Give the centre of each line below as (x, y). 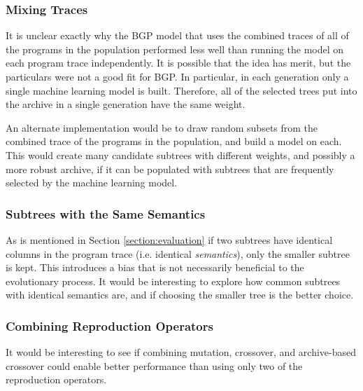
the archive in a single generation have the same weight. (126, 104)
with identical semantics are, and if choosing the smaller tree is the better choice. (180, 295)
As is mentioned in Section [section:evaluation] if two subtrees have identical (169, 239)
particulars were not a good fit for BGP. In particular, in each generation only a (177, 76)
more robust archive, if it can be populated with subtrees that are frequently (170, 169)
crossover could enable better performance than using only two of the (154, 365)
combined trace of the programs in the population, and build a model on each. (174, 141)
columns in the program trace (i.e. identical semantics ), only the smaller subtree (178, 253)
